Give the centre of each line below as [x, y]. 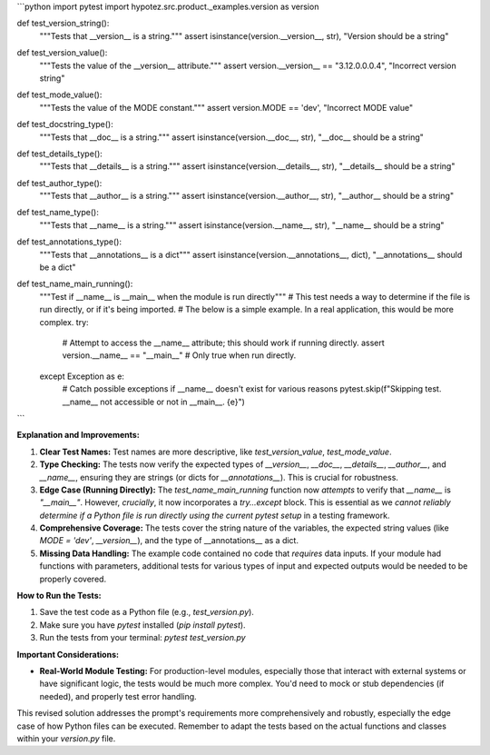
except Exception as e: [82, 376]
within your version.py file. [66, 738]
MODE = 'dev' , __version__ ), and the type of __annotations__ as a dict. [169, 541]
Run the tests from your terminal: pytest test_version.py [142, 638]
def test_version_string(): [63, 24]
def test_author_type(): [59, 183]
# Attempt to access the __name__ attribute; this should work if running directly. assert [223, 343]
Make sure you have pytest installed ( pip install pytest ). [142, 625]
